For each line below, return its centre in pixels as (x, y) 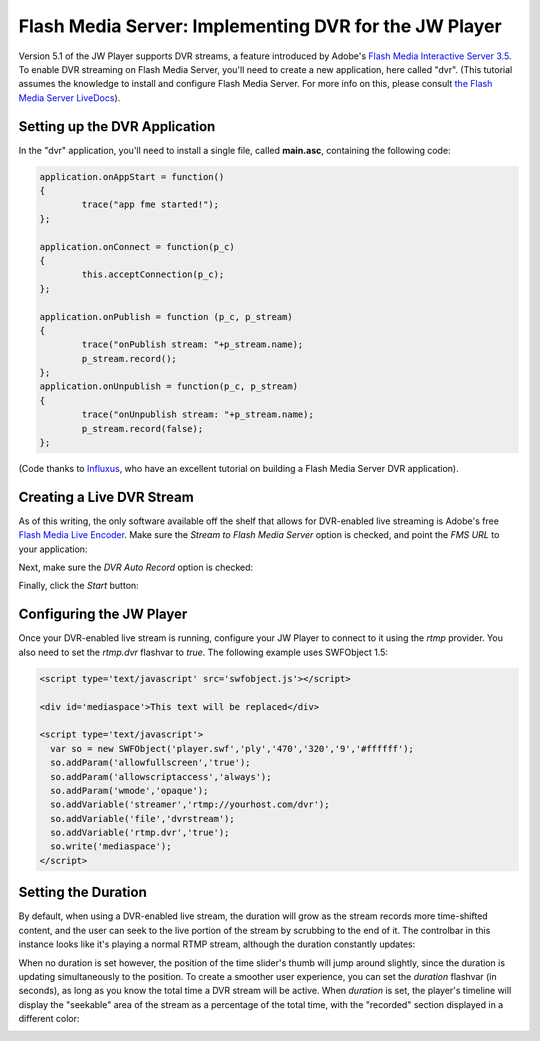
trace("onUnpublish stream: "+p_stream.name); (197, 414)
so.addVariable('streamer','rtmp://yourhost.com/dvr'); (190, 804)
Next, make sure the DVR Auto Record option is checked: (136, 567)
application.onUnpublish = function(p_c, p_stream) (169, 386)
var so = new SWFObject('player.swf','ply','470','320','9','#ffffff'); (232, 748)
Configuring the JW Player (103, 614)
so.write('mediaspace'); (111, 846)
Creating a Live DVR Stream (106, 496)
